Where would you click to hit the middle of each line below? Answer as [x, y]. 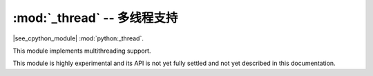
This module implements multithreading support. [82, 51]
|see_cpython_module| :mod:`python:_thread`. [78, 38]
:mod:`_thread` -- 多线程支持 [95, 18]
